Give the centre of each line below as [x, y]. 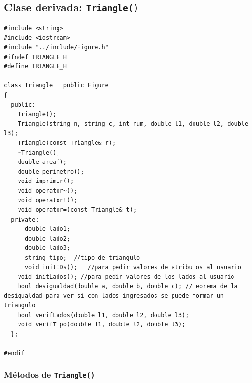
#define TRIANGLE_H [35, 67]
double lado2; [48, 238]
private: [25, 219]
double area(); [42, 162]
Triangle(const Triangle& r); [67, 143]
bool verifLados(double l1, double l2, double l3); [103, 315]
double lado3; [48, 248]
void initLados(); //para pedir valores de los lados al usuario [126, 277]
